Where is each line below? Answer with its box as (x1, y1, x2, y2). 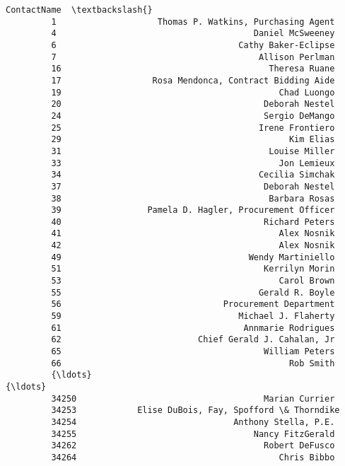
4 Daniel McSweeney (51, 28, 335, 39)
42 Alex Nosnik (51, 240, 335, 251)
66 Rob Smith (51, 358, 335, 368)
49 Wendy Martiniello (51, 252, 335, 262)
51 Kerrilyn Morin (51, 264, 335, 274)
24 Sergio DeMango (51, 110, 335, 121)
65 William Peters (51, 346, 335, 357)
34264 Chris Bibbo (51, 452, 335, 462)
